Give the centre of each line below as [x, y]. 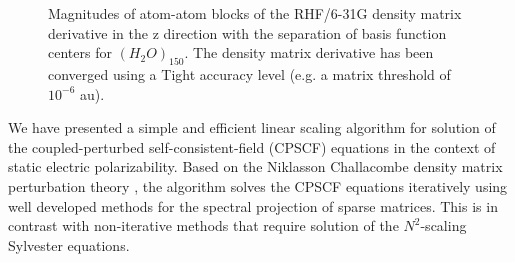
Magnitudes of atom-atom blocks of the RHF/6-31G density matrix [255, 13]
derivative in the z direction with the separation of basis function [247, 32]
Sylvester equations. [69, 244]
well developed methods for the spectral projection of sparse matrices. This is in [253, 205]
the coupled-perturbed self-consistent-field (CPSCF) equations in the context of [252, 146]
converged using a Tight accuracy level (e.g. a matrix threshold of [249, 73]
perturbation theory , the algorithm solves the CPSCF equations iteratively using [258, 185]
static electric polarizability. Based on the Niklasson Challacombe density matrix [255, 166]
